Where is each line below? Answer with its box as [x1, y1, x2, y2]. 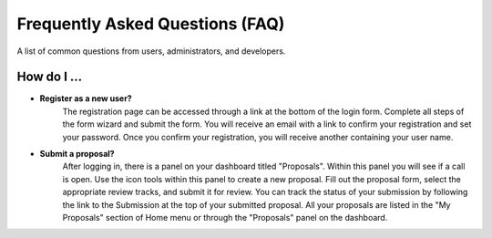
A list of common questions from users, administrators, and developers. [16, 46, 286, 57]
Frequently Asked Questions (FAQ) [16, 14, 285, 34]
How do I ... [16, 69, 83, 85]
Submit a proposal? [39, 149, 115, 160]
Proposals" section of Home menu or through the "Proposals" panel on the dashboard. [62, 212, 388, 222]
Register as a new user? [39, 93, 132, 104]
